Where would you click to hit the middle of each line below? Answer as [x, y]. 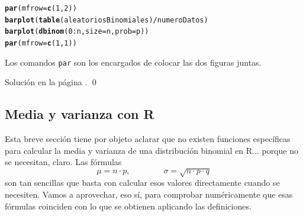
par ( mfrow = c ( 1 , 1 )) [41, 43]
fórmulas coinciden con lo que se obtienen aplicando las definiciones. [128, 206]
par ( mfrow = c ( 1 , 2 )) [41, 8]
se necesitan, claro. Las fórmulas [63, 162]
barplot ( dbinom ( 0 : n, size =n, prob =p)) [77, 32]
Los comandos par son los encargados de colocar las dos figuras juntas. [133, 62]
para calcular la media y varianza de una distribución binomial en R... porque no [151, 150]
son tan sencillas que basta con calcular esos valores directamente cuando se [142, 183]
